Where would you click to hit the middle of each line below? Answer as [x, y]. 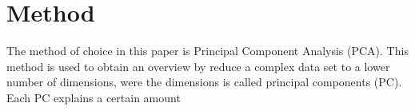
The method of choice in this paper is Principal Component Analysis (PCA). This [207, 51]
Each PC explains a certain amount [94, 97]
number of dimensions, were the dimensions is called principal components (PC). [204, 82]
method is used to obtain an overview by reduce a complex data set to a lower [198, 66]
